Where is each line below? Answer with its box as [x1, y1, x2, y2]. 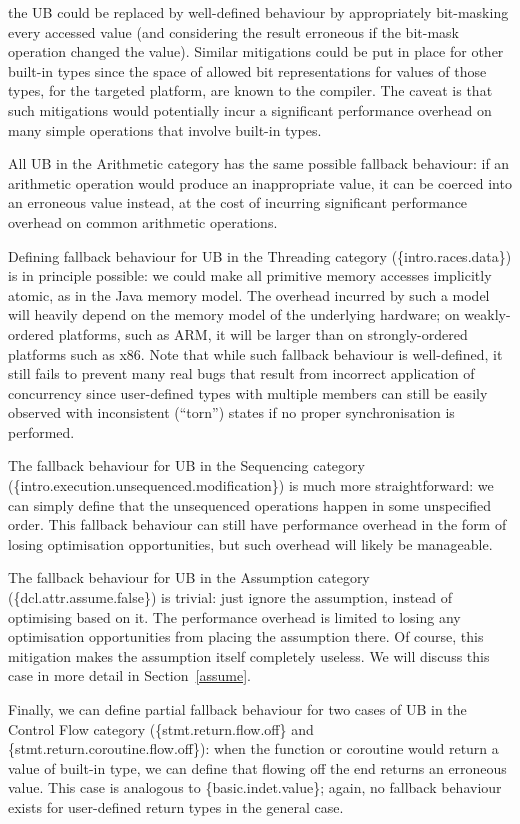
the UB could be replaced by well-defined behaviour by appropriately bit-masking [8, 2, 509, 22]
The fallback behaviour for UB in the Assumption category [8, 567, 370, 588]
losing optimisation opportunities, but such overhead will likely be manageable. [8, 533, 493, 554]
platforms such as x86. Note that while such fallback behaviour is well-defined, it [8, 343, 503, 364]
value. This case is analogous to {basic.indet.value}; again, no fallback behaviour [8, 777, 502, 798]
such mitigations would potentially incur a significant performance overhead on [8, 99, 492, 120]
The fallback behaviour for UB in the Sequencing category [8, 455, 365, 476]
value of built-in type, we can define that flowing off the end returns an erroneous [8, 757, 507, 778]
